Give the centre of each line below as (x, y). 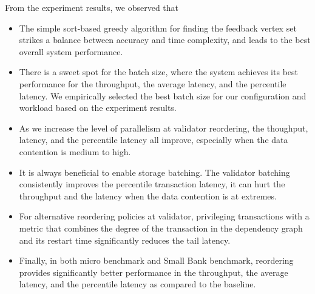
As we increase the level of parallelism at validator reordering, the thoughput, (164, 128)
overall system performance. (71, 51)
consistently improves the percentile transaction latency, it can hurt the (152, 184)
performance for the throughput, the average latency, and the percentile (153, 83)
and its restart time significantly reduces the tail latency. (125, 240)
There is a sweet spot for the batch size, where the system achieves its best (158, 72)
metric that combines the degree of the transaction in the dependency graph (161, 228)
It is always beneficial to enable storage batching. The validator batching (154, 172)
